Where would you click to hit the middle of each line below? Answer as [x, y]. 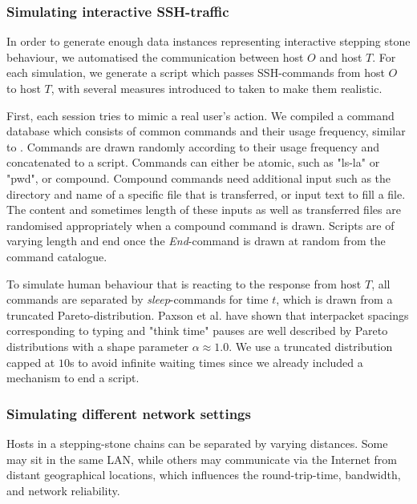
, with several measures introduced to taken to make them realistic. [217, 88]
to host [24, 88]
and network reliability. [63, 490]
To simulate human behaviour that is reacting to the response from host [184, 283]
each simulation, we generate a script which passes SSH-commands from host [196, 73]
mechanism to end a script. [73, 378]
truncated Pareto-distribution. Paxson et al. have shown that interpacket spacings [208, 314]
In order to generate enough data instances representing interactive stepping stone [208, 41]
